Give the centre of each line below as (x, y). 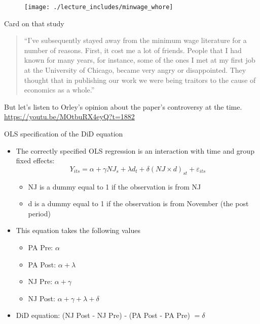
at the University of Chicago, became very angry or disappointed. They (135, 70)
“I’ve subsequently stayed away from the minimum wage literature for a (135, 40)
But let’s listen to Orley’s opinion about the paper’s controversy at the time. (123, 106)
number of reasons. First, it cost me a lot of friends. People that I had (133, 50)
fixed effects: (35, 160)
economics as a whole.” (59, 90)
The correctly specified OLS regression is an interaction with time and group (135, 150)
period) (39, 213)
